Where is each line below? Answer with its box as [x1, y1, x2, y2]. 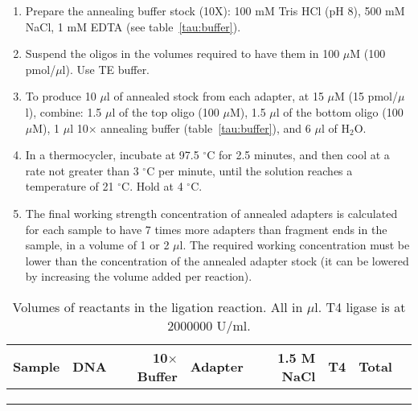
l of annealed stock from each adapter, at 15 [106, 88, 324, 105]
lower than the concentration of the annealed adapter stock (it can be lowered [25, 252, 409, 269]
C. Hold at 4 [121, 178, 183, 195]
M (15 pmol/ [334, 88, 398, 105]
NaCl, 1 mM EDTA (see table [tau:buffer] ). [25, 18, 241, 35]
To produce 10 [25, 88, 96, 105]
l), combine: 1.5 [25, 103, 102, 120]
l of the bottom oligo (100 [276, 103, 404, 120]
